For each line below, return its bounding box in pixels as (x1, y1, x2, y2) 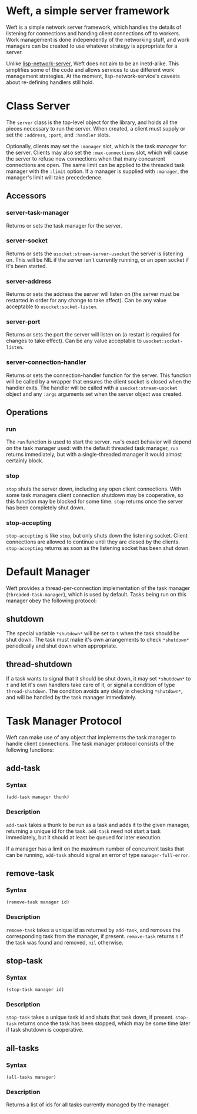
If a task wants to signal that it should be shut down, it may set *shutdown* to (6, 675, 191, 682)
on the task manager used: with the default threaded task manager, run (6, 445, 178, 452)
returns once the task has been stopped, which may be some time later (18, 1020, 191, 1027)
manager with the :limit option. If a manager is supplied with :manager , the (6, 168, 189, 175)
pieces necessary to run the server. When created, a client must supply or (6, 125, 186, 132)
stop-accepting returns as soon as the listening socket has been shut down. (6, 545, 190, 552)
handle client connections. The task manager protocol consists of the (6, 740, 175, 747)
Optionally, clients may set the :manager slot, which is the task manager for (6, 142, 186, 149)
